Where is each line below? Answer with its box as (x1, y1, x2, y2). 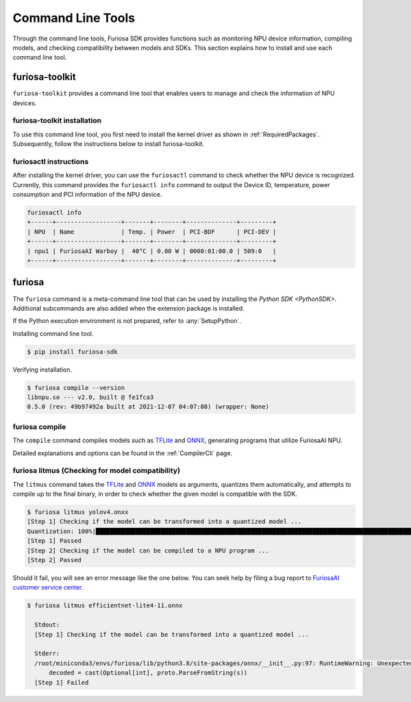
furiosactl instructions (12, 156, 89, 166)
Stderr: (34, 650, 60, 657)
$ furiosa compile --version (27, 384, 125, 391)
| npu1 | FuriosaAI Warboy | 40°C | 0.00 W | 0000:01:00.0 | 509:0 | (27, 247, 277, 255)
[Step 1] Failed (34, 679, 89, 686)
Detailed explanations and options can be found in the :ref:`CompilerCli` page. (12, 449, 233, 457)
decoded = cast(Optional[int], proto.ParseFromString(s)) (49, 669, 248, 677)
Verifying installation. (12, 365, 73, 374)
